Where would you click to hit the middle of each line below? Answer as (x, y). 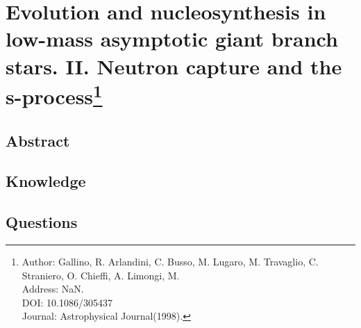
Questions (42, 222)
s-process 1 (54, 95)
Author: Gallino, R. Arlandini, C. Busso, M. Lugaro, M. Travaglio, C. (170, 262)
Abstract (38, 140)
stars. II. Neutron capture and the (174, 66)
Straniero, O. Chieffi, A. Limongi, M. (101, 275)
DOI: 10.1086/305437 (67, 302)
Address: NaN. (53, 289)
